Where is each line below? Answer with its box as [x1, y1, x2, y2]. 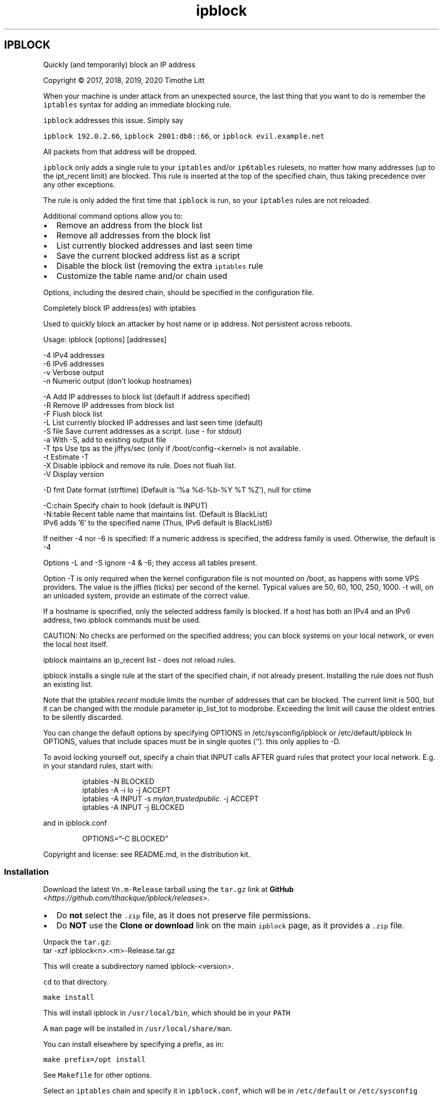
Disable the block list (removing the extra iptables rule [56, 260, 263, 271]
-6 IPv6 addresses [43, 359, 105, 368]
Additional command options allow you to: [43, 211, 183, 220]
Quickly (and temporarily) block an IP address [43, 60, 196, 69]
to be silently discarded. [43, 712, 123, 721]
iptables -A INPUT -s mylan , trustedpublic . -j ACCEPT [82, 794, 259, 803]
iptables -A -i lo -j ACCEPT [82, 785, 171, 794]
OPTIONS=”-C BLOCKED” [82, 834, 168, 843]
